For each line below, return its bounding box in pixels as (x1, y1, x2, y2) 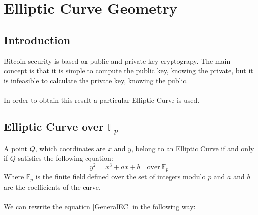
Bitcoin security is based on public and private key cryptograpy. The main (4, 55, 231, 66)
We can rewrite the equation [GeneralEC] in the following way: (4, 201, 196, 211)
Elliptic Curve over (4, 118, 104, 134)
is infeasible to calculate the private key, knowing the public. (4, 75, 188, 85)
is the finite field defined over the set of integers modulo (35, 171, 206, 182)
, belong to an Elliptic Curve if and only (131, 143, 254, 153)
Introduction (4, 32, 71, 47)
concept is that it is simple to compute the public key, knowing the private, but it (4, 65, 253, 76)
